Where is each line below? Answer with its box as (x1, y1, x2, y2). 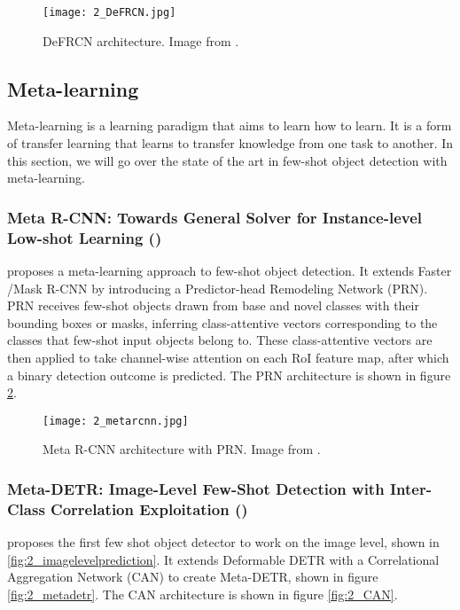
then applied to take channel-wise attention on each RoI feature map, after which (7, 348, 449, 366)
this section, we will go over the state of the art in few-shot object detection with (7, 151, 448, 169)
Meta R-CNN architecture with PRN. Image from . (43, 440, 321, 458)
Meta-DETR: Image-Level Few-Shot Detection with (7, 477, 385, 499)
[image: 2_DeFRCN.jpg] (43, 6, 176, 19)
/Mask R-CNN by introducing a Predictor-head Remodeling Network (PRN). (7, 278, 428, 297)
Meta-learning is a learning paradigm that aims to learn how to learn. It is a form (7, 116, 452, 135)
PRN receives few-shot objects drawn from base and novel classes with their (7, 296, 419, 315)
